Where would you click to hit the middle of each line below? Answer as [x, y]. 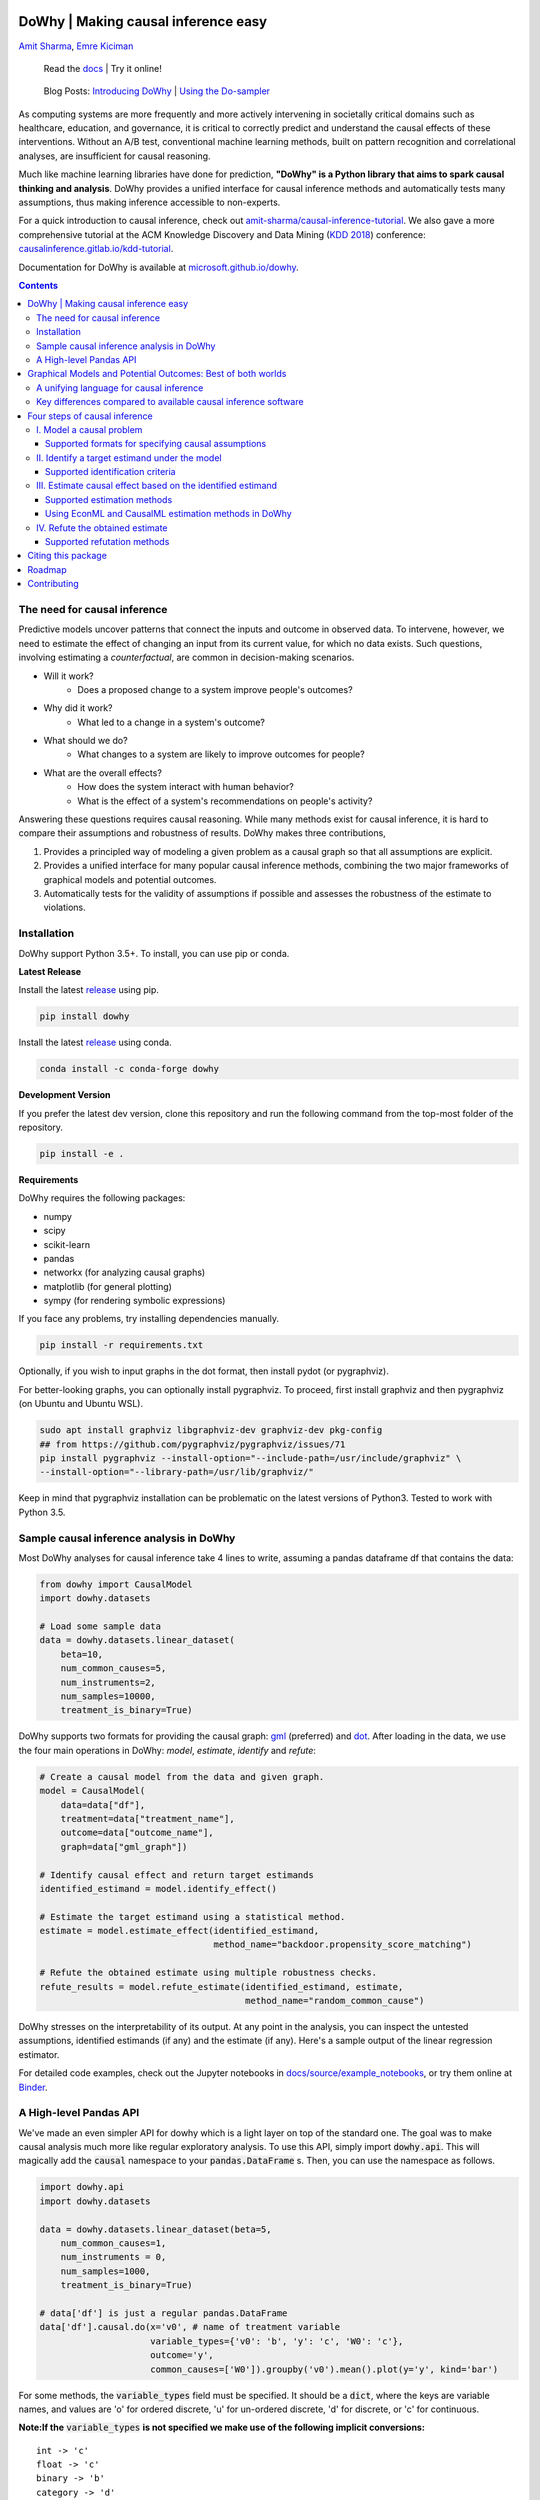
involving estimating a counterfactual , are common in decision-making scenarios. [186, 657]
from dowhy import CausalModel [116, 1584]
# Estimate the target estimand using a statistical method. [192, 1916]
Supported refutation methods [107, 542]
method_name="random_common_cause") [335, 2001]
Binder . [33, 2087]
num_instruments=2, [108, 1682]
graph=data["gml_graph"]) [124, 1846]
